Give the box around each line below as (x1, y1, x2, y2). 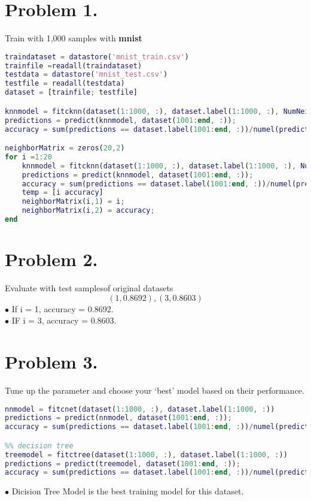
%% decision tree (5, 441, 74, 450)
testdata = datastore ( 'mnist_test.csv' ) (5, 70, 168, 79)
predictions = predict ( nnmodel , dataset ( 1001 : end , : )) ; (5, 414, 232, 422)
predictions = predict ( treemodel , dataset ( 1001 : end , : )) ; (5, 459, 240, 468)
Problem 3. (5, 349, 98, 373)
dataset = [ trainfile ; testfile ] (5, 88, 138, 97)
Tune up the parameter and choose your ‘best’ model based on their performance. (5, 384, 304, 396)
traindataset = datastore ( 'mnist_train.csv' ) (5, 52, 189, 61)
